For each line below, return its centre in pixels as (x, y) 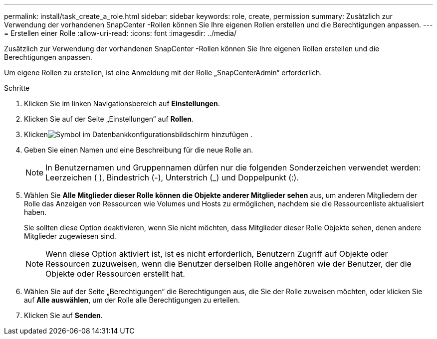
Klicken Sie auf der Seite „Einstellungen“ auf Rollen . (109, 119)
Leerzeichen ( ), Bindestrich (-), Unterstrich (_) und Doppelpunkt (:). (172, 177)
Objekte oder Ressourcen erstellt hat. (115, 274)
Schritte (17, 88)
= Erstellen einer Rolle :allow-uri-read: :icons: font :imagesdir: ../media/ (120, 33)
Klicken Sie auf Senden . (63, 315)
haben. (35, 212)
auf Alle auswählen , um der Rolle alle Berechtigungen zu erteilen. (132, 300)
